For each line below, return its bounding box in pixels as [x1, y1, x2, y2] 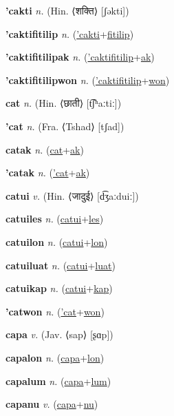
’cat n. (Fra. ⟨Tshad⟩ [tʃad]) [6, 118, 124, 133]
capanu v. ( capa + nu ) [6, 397, 98, 411]
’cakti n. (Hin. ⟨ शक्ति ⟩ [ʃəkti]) [6, 3, 129, 17]
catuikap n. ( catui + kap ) [6, 281, 113, 295]
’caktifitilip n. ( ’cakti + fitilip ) [6, 26, 134, 41]
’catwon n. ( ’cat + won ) [6, 304, 105, 318]
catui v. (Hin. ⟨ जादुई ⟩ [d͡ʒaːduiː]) [6, 188, 139, 202]
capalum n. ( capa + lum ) [6, 373, 111, 388]
